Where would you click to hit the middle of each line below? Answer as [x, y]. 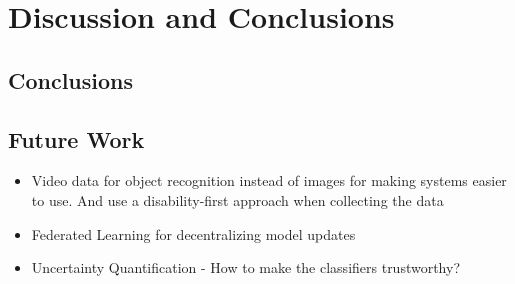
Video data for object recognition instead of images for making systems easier [269, 180]
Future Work [76, 138]
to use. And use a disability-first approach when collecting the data [237, 199]
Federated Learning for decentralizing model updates [193, 233]
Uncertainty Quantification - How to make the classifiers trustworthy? [246, 267]
